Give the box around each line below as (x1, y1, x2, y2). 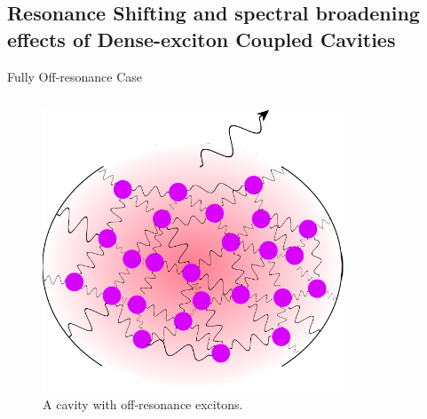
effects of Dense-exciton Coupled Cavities (7, 25, 396, 52)
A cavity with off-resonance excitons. (43, 394, 243, 413)
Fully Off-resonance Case (7, 67, 143, 85)
